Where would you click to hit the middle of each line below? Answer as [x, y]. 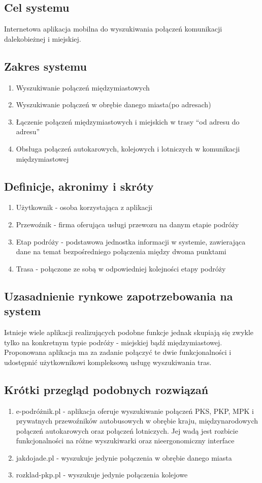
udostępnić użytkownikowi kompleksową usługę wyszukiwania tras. [108, 362]
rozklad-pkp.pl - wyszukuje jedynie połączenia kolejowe [102, 475]
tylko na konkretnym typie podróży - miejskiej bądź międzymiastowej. [113, 342]
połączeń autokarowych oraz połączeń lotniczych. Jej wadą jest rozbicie [127, 430]
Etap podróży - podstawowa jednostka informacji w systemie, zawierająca [131, 241]
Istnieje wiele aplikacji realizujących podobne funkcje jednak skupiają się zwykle [129, 332]
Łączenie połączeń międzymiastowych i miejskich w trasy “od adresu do [128, 121]
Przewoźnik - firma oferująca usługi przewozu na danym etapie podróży [127, 224]
